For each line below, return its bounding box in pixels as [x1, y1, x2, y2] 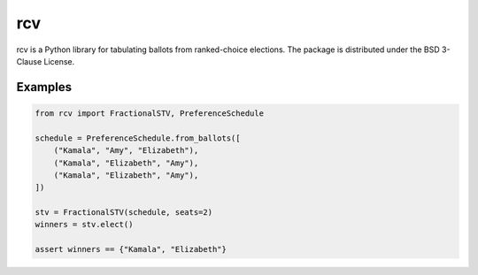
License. [43, 56, 75, 66]
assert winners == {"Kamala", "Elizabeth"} [35, 244, 227, 255]
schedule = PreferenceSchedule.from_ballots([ [35, 133, 241, 143]
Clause [16, 56, 42, 66]
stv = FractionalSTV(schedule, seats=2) [35, 208, 212, 218]
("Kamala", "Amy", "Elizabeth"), [53, 146, 199, 156]
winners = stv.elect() [35, 219, 134, 230]
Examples [16, 80, 73, 95]
